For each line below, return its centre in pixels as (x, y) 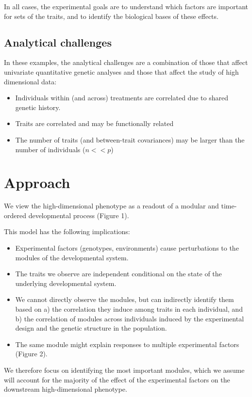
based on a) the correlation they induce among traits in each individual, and (129, 309)
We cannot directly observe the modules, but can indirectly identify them (125, 299)
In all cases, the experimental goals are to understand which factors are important (126, 6)
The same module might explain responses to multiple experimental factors (127, 344)
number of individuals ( (50, 149)
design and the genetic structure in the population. (91, 328)
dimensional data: (30, 81)
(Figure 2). (31, 354)
